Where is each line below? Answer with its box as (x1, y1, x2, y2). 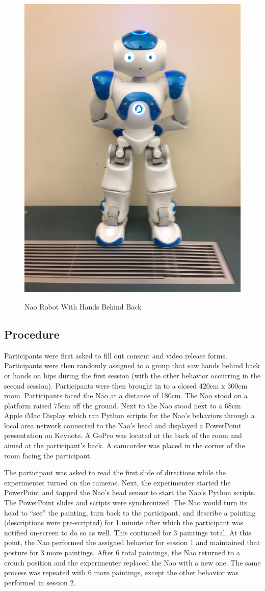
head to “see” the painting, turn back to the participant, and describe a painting (4, 507, 256, 518)
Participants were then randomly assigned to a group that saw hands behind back (4, 360, 260, 371)
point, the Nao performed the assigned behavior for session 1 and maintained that (4, 537, 260, 548)
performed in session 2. (4, 577, 76, 587)
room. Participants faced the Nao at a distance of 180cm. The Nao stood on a (4, 390, 248, 401)
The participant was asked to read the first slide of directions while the (4, 467, 226, 478)
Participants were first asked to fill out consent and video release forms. (4, 350, 227, 361)
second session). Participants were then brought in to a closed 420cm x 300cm (4, 380, 248, 391)
